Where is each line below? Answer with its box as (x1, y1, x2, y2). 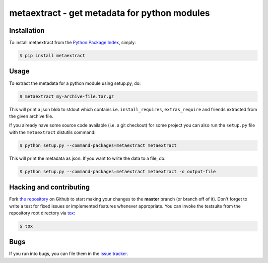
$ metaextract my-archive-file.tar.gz (19, 93, 114, 99)
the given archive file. (9, 113, 54, 119)
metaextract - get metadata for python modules (9, 7, 210, 18)
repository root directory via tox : (9, 210, 75, 216)
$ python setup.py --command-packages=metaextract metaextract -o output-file (19, 169, 216, 174)
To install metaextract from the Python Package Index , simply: (9, 40, 136, 46)
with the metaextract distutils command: (9, 129, 96, 135)
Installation (9, 26, 45, 35)
